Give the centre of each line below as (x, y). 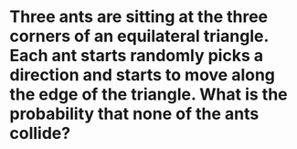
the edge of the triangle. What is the (148, 95)
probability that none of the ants (134, 114)
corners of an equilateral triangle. (139, 36)
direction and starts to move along (143, 75)
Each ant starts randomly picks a (136, 56)
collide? (40, 133)
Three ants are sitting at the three (139, 17)
